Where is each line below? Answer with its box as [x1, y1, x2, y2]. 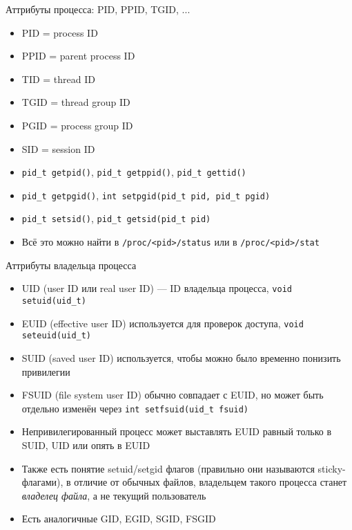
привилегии [21, 364, 70, 378]
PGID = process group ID [21, 118, 133, 132]
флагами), [21, 475, 63, 489]
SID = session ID [21, 141, 95, 156]
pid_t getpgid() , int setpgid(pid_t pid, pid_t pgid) [21, 188, 271, 202]
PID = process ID [21, 25, 98, 39]
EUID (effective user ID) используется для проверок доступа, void [21, 316, 304, 330]
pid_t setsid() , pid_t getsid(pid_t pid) [21, 211, 211, 226]
